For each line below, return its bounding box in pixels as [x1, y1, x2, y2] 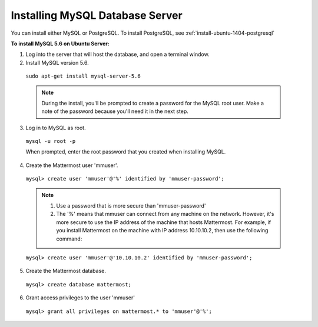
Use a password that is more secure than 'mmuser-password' [56, 202, 206, 209]
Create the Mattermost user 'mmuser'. [25, 162, 118, 169]
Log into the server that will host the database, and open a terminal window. [25, 51, 210, 58]
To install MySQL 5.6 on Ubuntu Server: [11, 40, 110, 47]
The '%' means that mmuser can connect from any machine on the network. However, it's [56, 211, 274, 218]
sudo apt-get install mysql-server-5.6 [25, 73, 141, 79]
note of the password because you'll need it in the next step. [41, 108, 188, 115]
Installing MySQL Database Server [11, 9, 183, 22]
